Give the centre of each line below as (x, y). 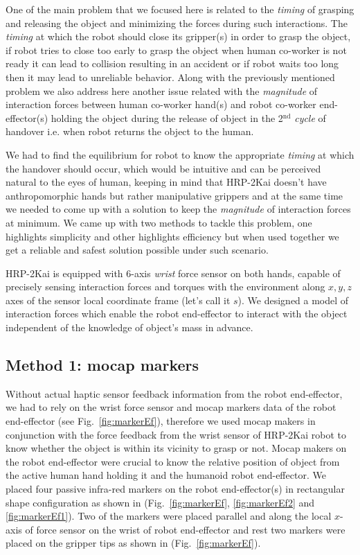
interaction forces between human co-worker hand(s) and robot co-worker (161, 104)
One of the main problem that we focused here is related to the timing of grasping (180, 9)
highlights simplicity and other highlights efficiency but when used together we (172, 236)
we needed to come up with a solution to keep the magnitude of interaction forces (178, 209)
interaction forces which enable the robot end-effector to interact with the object (177, 314)
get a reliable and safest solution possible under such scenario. (137, 250)
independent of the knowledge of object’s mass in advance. (129, 327)
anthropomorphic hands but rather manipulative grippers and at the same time (174, 195)
